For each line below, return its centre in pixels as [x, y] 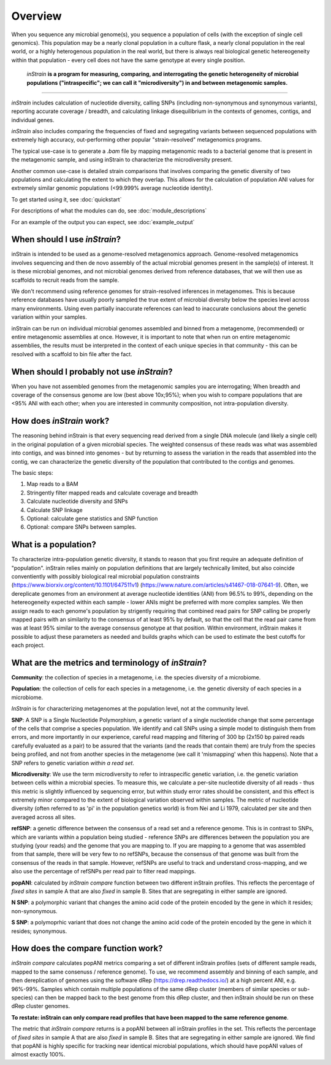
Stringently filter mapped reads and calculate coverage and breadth [112, 493]
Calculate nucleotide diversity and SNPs [77, 501]
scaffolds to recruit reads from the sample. [65, 280]
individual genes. [33, 120]
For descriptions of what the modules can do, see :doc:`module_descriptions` [109, 211]
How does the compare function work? [87, 949]
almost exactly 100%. [38, 1055]
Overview [36, 16]
